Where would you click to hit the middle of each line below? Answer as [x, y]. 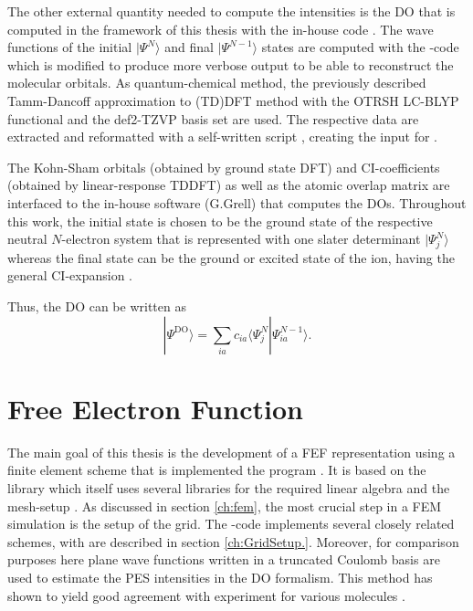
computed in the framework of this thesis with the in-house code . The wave [221, 29]
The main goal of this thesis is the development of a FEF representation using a [231, 452]
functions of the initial [70, 47]
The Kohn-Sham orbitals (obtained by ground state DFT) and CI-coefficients [224, 167]
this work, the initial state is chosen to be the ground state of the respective [220, 221]
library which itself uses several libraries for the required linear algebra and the [229, 487]
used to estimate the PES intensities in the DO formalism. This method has [220, 577]
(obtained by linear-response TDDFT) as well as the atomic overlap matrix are [229, 185]
